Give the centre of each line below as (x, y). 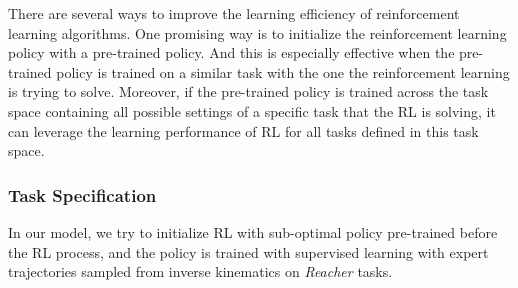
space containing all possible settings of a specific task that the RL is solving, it (252, 110)
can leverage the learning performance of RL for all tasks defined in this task (243, 130)
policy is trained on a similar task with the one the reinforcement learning (283, 71)
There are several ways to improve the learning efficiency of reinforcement (234, 13)
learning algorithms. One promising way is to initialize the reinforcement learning (257, 32)
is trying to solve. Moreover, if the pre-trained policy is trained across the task (248, 91)
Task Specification (82, 194)
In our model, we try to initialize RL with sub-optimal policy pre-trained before (253, 231)
